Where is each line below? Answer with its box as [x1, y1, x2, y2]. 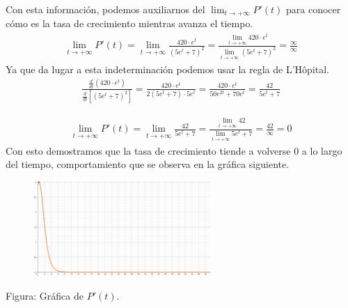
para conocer [286, 2, 341, 16]
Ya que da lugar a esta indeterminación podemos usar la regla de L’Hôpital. [6, 61, 329, 76]
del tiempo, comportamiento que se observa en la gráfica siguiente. [6, 157, 290, 171]
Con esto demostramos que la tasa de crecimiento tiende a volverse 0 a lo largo [6, 143, 342, 157]
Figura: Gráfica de [6, 288, 84, 303]
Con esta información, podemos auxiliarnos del [6, 2, 205, 16]
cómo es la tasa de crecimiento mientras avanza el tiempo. [6, 16, 253, 31]
